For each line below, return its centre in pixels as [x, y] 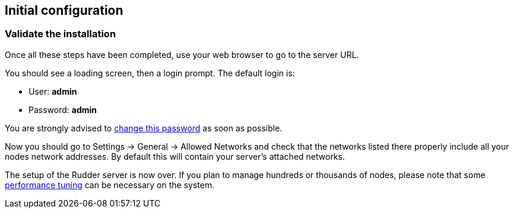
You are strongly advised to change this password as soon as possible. [144, 128]
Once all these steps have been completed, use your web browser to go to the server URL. [182, 54]
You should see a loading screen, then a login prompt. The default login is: [150, 73]
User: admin [53, 91]
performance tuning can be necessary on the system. [110, 185]
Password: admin [63, 109]
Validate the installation [61, 34]
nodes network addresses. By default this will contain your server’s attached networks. [175, 156]
